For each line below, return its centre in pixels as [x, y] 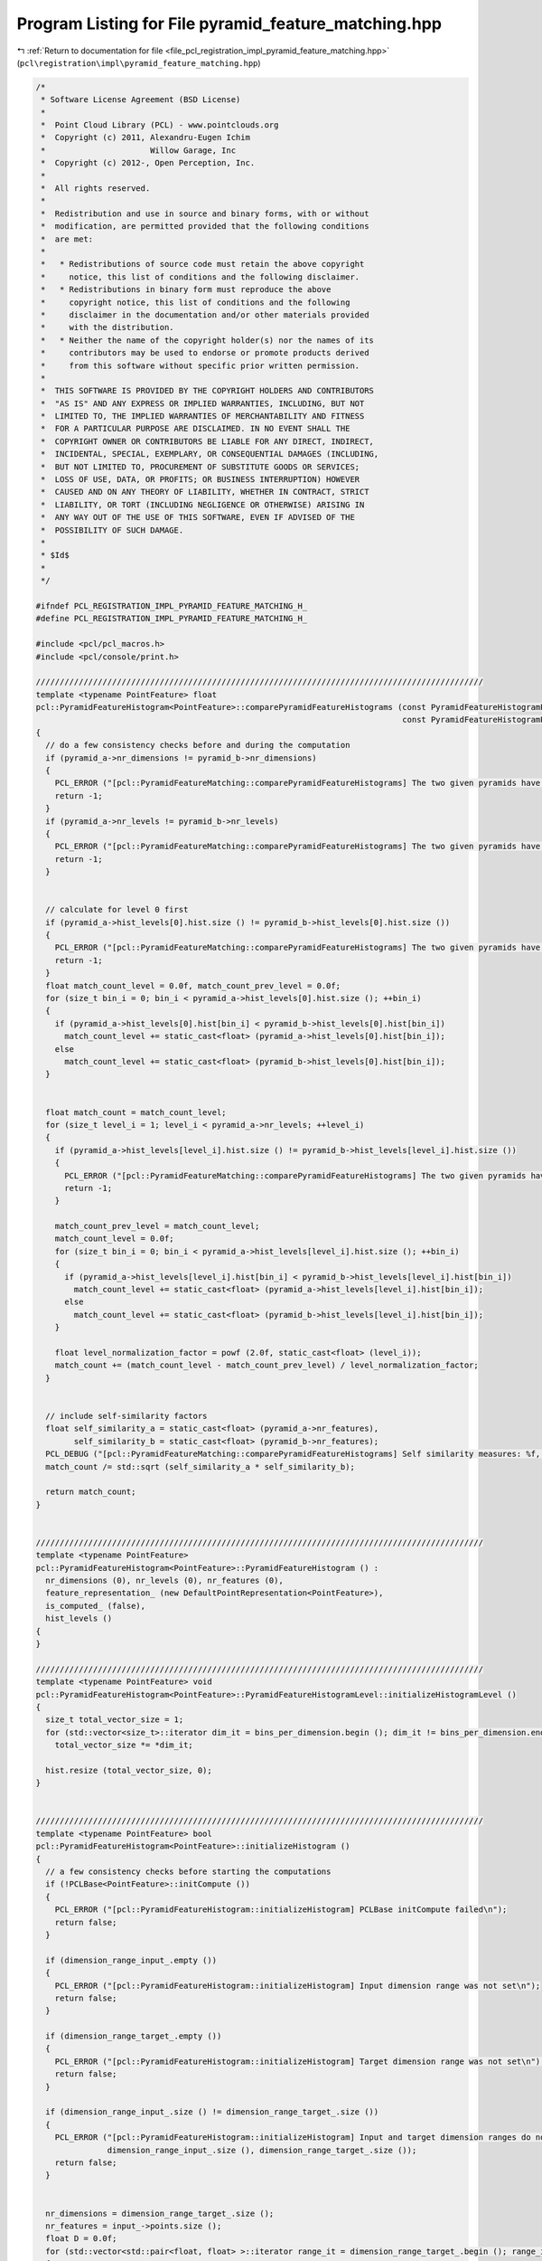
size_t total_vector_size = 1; [115, 1720]
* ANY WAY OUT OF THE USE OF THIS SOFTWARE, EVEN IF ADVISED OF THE [198, 517]
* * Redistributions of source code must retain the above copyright [203, 264]
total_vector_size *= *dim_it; [124, 1745]
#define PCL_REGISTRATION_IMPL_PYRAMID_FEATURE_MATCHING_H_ [172, 619]
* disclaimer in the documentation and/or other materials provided [205, 315]
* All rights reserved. [96, 189]
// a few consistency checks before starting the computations [188, 1872]
